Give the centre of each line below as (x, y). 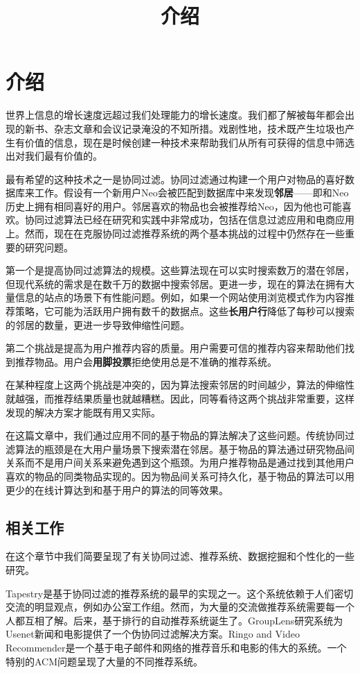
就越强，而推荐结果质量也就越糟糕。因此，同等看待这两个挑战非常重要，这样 (180, 398)
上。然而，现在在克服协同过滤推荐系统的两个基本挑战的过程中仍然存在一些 (175, 233)
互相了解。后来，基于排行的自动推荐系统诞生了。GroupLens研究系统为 (184, 620)
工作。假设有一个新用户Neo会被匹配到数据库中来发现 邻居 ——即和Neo (191, 193)
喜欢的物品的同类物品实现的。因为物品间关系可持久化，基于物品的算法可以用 (180, 476)
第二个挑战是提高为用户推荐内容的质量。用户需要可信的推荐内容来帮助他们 (175, 348)
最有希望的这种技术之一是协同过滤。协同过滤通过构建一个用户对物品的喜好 (175, 179)
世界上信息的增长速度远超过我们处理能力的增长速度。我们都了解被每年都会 (175, 115)
